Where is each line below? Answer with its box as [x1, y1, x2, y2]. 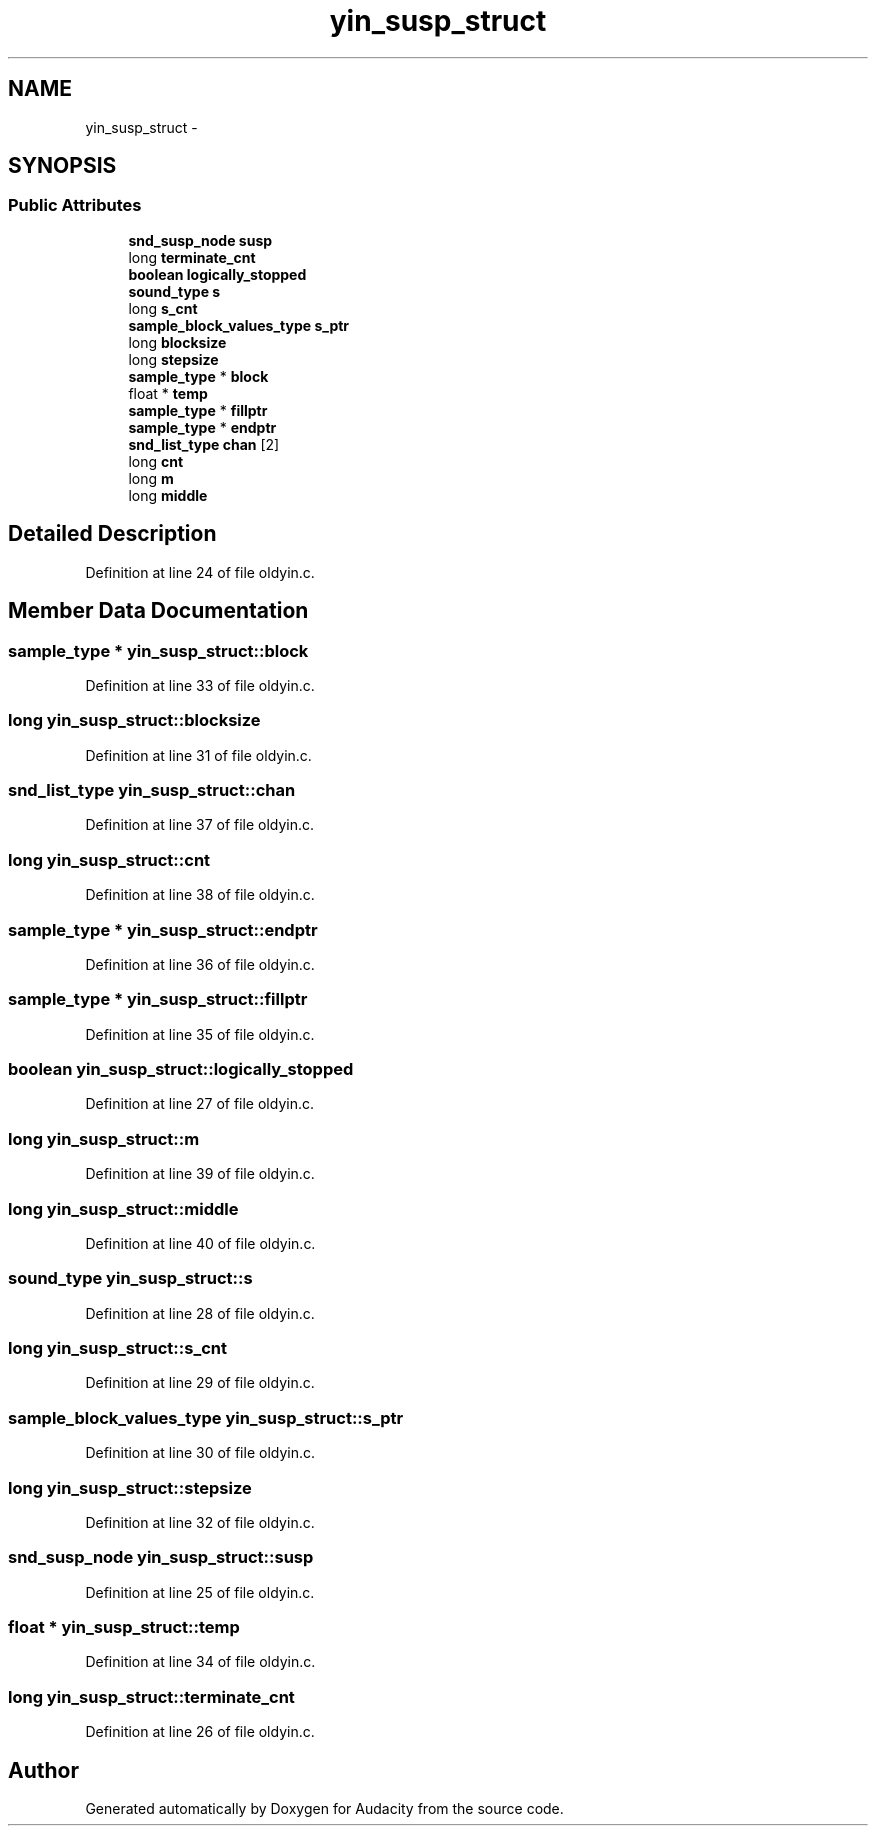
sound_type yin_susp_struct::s [8, 1268, 253, 1289]
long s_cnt [128, 299, 198, 317]
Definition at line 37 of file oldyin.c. [85, 816, 315, 834]
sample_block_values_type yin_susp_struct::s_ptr [8, 1407, 404, 1428]
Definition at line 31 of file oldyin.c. [85, 746, 312, 764]
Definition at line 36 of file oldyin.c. [85, 955, 315, 973]
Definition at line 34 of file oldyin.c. [85, 1653, 316, 1671]
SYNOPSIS [8, 153, 117, 179]
